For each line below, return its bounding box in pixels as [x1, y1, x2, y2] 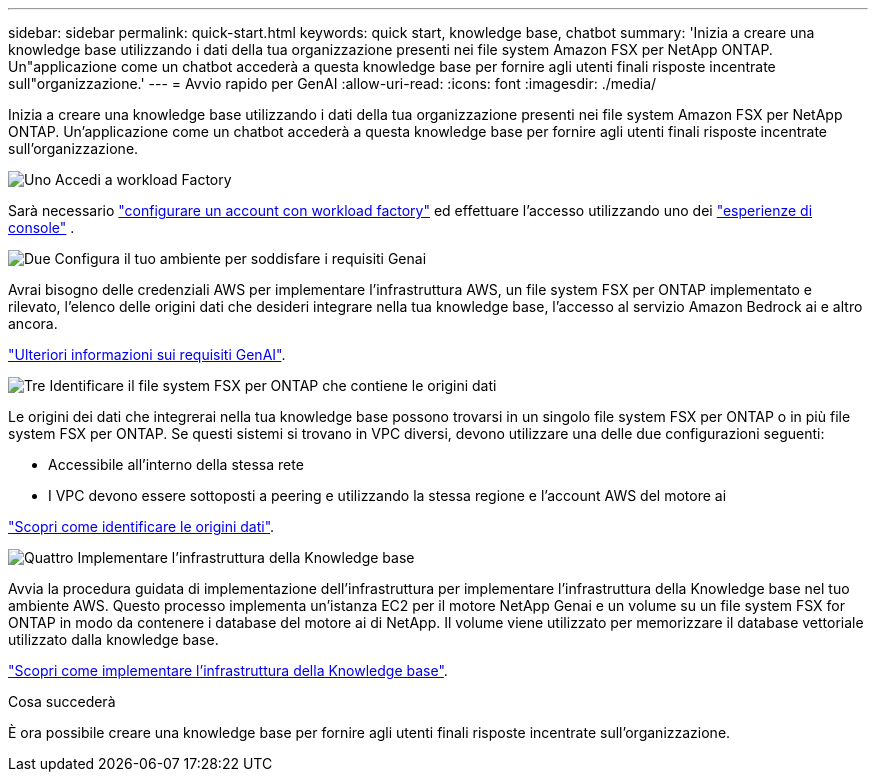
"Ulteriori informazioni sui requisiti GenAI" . [8, 346, 286, 363]
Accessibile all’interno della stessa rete [48, 456, 304, 473]
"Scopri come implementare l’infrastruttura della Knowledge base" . [8, 662, 448, 679]
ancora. [8, 315, 58, 332]
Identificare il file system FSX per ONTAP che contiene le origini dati [49, 377, 497, 394]
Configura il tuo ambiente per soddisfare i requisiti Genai [54, 250, 427, 267]
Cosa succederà [8, 693, 116, 710]
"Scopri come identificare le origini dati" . [8, 518, 275, 535]
